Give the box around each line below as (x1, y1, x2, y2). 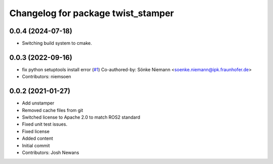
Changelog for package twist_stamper (9, 8, 174, 19)
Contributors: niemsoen (22, 74, 71, 80)
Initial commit (22, 142, 50, 148)
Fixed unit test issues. (22, 121, 68, 127)
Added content (22, 135, 53, 141)
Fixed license (22, 128, 50, 134)
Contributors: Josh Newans (22, 149, 79, 155)
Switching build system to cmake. (22, 40, 92, 46)
